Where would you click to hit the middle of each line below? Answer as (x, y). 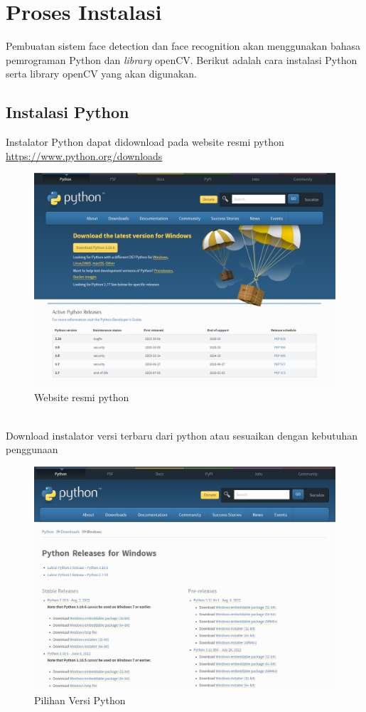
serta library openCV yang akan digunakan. (101, 74)
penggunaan (32, 449)
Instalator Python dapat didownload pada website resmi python (145, 142)
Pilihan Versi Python (80, 700)
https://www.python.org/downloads (84, 155)
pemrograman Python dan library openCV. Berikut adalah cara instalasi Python (182, 59)
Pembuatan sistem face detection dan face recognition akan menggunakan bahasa (183, 46)
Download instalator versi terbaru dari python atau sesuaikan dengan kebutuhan (182, 435)
